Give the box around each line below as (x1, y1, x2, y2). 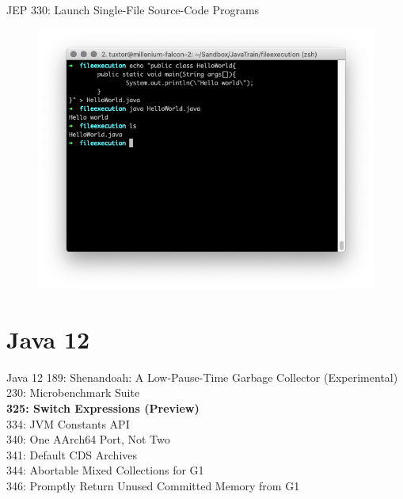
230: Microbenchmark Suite (6, 384, 140, 401)
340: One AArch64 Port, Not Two (6, 431, 170, 448)
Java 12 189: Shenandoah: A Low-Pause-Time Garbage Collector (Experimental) (6, 368, 398, 385)
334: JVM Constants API (6, 415, 130, 432)
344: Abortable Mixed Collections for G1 (6, 462, 204, 478)
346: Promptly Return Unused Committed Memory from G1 (6, 478, 300, 494)
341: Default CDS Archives (6, 446, 138, 463)
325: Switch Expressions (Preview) (6, 400, 200, 417)
